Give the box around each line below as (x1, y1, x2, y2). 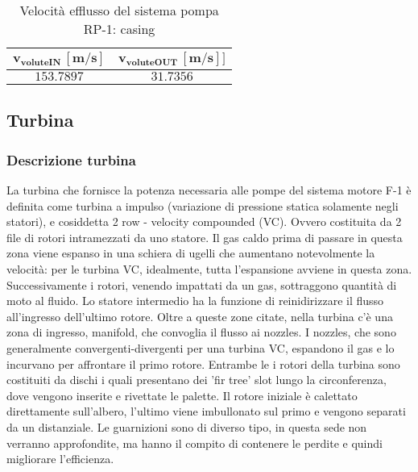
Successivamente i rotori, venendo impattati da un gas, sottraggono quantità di (6, 276, 397, 293)
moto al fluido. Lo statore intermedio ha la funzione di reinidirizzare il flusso (6, 292, 384, 309)
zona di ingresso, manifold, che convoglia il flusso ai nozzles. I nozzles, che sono (6, 324, 396, 340)
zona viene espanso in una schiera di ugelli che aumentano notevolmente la (6, 244, 375, 261)
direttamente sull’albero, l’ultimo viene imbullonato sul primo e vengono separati (6, 403, 406, 420)
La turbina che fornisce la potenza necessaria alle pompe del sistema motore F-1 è (6, 182, 412, 198)
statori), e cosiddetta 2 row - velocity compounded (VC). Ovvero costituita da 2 (6, 213, 402, 230)
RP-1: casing (83, 19, 155, 38)
